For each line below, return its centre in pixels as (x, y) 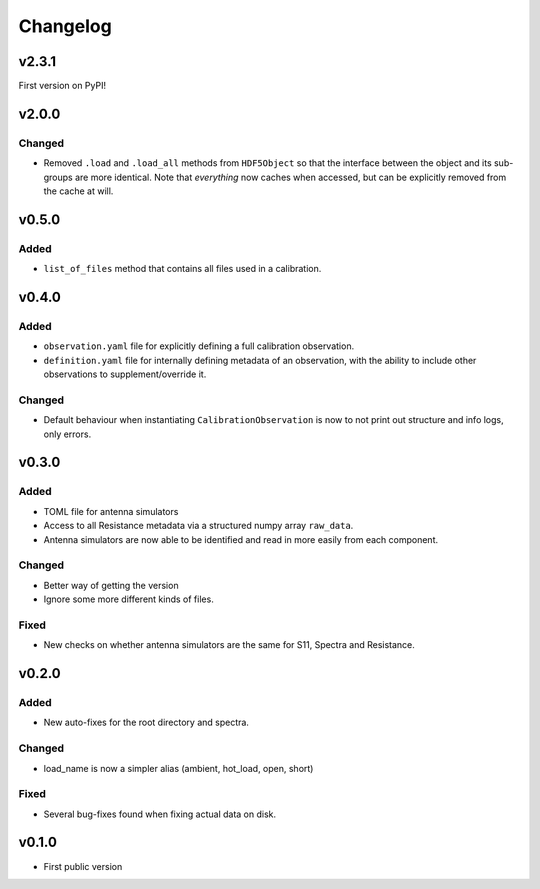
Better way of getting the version (111, 585)
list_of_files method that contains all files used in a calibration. (182, 269)
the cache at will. (78, 191)
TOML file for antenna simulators (111, 511)
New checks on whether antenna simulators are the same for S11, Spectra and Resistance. (229, 645)
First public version (83, 866)
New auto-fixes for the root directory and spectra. (146, 722)
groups (58, 177)
